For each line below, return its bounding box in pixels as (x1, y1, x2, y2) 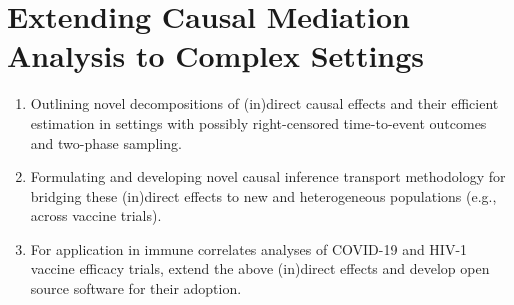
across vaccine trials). (30, 205, 162, 226)
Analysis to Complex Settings (7, 35, 425, 76)
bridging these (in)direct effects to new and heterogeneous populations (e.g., (30, 185, 497, 206)
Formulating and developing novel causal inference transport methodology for (30, 166, 506, 187)
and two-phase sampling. (30, 132, 182, 153)
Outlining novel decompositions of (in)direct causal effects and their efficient (30, 93, 499, 114)
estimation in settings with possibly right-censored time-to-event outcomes (30, 112, 487, 133)
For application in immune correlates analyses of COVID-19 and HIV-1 (30, 238, 468, 259)
